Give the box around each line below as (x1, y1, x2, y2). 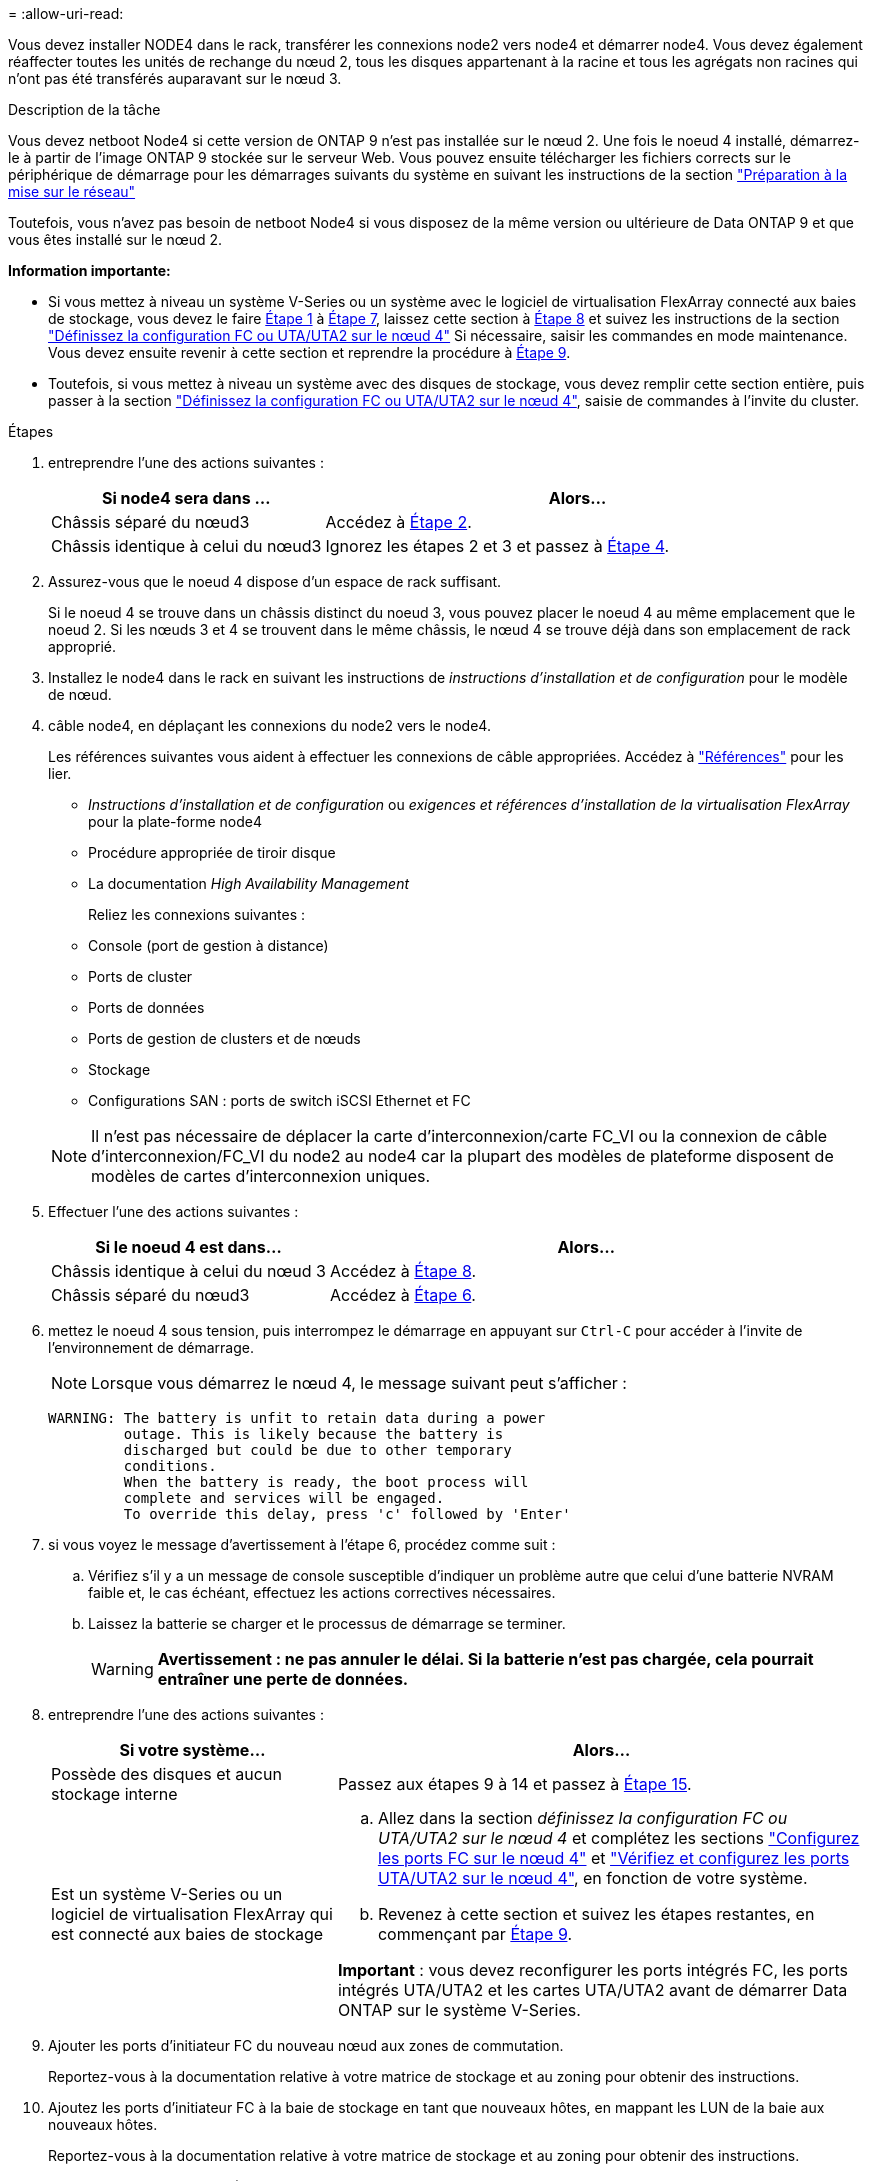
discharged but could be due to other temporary (123, 1442, 512, 1458)
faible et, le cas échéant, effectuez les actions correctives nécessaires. (88, 1584, 556, 1601)
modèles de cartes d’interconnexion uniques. (91, 1166, 431, 1186)
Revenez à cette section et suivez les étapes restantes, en (377, 1904, 815, 1924)
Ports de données (88, 999, 205, 1016)
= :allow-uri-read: (8, 5, 124, 22)
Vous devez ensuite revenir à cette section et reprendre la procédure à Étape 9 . (48, 344, 571, 361)
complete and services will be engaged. (123, 1490, 445, 1506)
